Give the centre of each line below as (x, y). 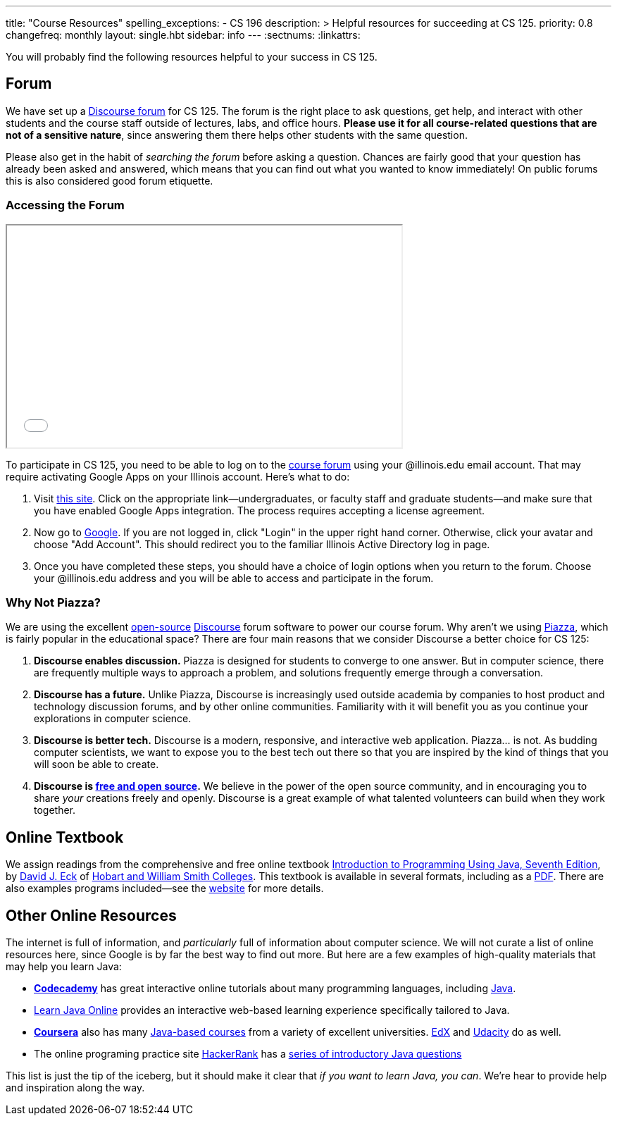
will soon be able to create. (96, 764)
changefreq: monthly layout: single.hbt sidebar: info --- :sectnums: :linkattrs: (183, 35)
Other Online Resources (91, 915)
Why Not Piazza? (53, 602)
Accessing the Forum (65, 205)
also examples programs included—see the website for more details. (165, 888)
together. (55, 810)
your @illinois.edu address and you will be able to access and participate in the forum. (234, 578)
